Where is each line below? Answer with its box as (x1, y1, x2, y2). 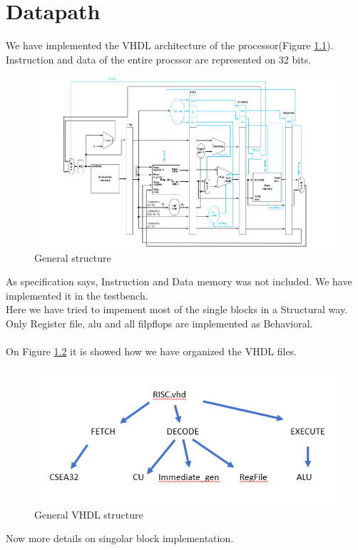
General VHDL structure (34, 506, 143, 521)
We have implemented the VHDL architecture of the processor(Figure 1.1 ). (6, 38, 334, 53)
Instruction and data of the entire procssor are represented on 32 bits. (6, 51, 312, 66)
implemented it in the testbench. (6, 287, 148, 302)
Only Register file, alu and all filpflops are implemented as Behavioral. (6, 315, 313, 330)
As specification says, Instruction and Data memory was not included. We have (6, 274, 352, 289)
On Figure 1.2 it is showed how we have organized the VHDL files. (6, 344, 297, 359)
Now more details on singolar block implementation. (6, 531, 234, 546)
